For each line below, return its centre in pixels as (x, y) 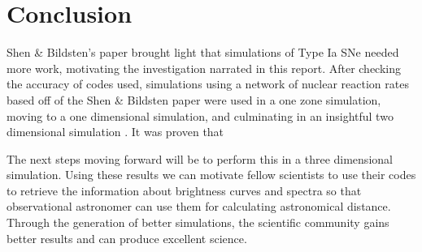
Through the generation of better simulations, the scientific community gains (198, 222)
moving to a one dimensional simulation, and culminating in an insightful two (200, 115)
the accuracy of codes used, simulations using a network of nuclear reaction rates (208, 84)
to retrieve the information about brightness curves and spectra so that (184, 190)
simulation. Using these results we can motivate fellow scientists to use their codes (211, 175)
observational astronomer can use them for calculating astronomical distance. (199, 206)
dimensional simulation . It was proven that (115, 132)
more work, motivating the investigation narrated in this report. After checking (204, 68)
